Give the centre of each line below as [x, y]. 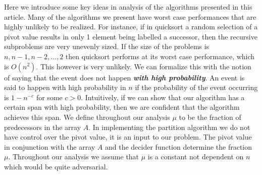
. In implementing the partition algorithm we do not [169, 127]
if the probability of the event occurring [196, 87]
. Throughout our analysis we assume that [74, 157]
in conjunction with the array [50, 146]
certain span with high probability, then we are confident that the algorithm [122, 107]
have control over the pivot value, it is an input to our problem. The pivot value [128, 137]
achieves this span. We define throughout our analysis [87, 117]
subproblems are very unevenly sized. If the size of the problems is [107, 46]
